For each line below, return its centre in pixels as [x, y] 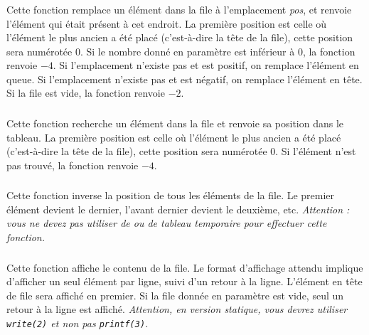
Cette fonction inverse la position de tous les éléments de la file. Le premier [171, 195]
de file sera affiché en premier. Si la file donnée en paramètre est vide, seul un [175, 295]
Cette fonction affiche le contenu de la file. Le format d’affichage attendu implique [185, 267]
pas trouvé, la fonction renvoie [73, 165]
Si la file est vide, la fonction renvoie [86, 93]
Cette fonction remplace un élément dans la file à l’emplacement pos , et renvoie [179, 9]
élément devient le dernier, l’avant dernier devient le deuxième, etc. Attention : [178, 209]
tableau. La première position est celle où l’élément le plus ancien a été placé [174, 137]
